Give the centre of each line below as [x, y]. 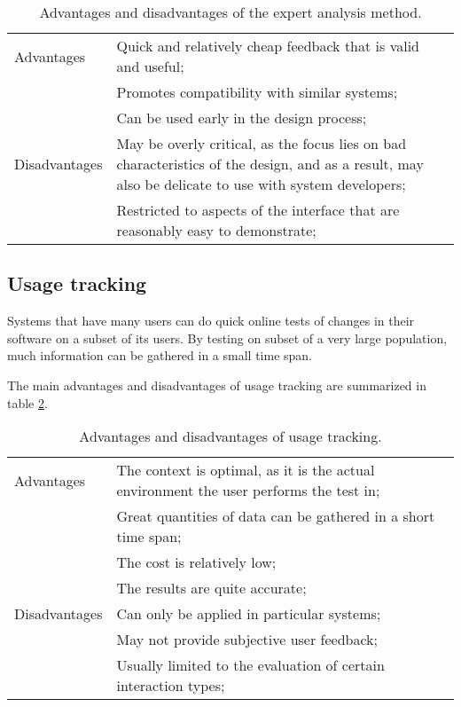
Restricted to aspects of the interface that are [258, 210]
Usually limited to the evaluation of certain [250, 665]
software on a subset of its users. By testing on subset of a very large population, [227, 338]
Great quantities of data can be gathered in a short [276, 516]
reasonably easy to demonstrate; [216, 230]
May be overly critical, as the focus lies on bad [262, 143]
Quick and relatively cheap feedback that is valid [268, 46]
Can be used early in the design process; [242, 118]
